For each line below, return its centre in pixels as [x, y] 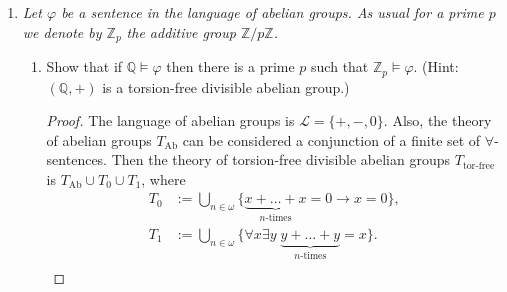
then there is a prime [230, 66]
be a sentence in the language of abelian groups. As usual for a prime [272, 12]
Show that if [84, 66]
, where [163, 178]
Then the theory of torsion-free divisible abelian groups [281, 159]
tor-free [478, 165]
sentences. [77, 159]
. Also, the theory [437, 120]
